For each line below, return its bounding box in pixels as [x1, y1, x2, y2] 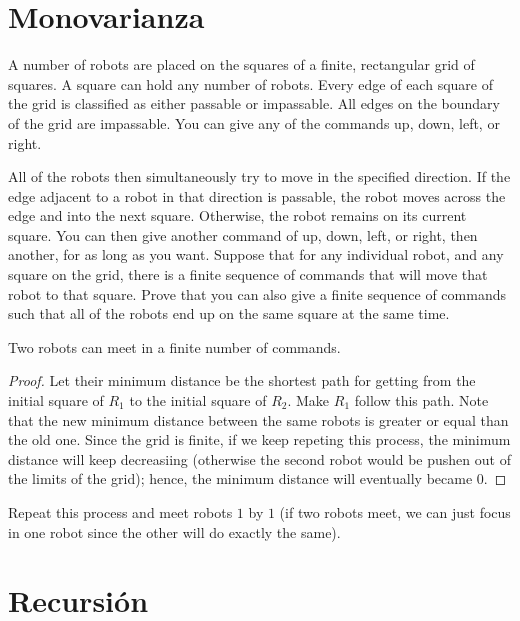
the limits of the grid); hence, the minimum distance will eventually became [8, 468, 473, 489]
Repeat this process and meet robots [8, 502, 233, 522]
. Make [287, 390, 330, 411]
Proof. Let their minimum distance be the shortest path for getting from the [8, 370, 476, 391]
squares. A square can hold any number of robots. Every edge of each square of [8, 73, 493, 94]
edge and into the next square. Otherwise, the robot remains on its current [8, 205, 467, 226]
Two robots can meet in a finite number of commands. [8, 336, 341, 357]
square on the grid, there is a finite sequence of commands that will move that [8, 264, 488, 285]
